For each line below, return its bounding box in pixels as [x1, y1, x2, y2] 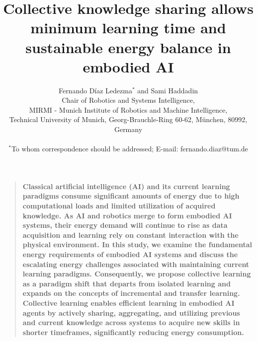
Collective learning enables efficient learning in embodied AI [22, 297, 235, 308]
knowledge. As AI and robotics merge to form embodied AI [22, 210, 232, 220]
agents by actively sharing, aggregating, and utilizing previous [22, 307, 240, 318]
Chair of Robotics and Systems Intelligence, [62, 95, 195, 105]
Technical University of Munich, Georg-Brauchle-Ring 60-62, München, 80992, [9, 114, 248, 125]
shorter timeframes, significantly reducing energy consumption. [22, 327, 244, 337]
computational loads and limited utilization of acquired [22, 201, 216, 211]
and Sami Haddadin [137, 85, 198, 95]
